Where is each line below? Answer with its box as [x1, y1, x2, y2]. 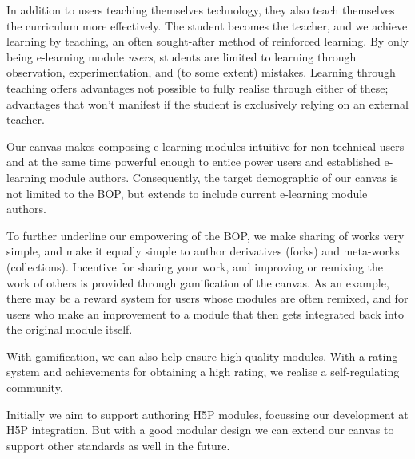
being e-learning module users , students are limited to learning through [6, 48, 357, 65]
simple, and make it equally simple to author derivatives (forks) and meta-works [6, 243, 400, 259]
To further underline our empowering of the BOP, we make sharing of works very [6, 227, 405, 243]
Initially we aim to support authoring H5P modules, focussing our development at [6, 406, 409, 422]
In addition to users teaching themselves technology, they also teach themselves [6, 2, 395, 18]
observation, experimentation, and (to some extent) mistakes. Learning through [6, 64, 396, 81]
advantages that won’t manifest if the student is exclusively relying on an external [6, 95, 409, 112]
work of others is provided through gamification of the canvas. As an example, [6, 274, 389, 291]
